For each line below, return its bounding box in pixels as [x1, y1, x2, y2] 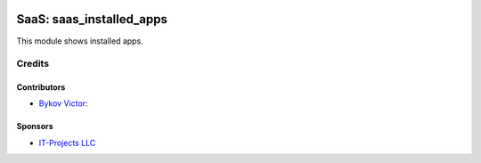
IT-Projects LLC [38, 137, 96, 148]
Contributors [16, 82, 66, 93]
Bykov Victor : [38, 98, 88, 109]
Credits [16, 58, 49, 70]
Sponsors [16, 121, 53, 132]
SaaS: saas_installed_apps [16, 12, 168, 27]
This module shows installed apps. [16, 36, 144, 46]
